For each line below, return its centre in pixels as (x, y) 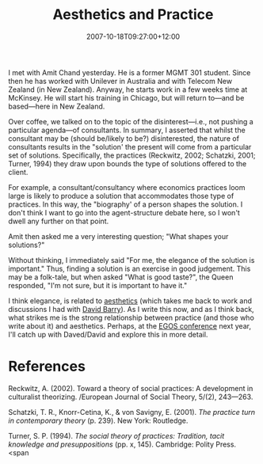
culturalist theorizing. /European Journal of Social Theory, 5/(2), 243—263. (131, 397)
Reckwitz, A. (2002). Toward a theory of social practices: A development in (131, 388)
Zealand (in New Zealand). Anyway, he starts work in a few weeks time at (128, 89)
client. (18, 172)
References (47, 367)
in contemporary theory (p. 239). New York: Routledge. (98, 420)
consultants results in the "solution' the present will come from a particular (130, 146)
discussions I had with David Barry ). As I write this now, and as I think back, (131, 309)
